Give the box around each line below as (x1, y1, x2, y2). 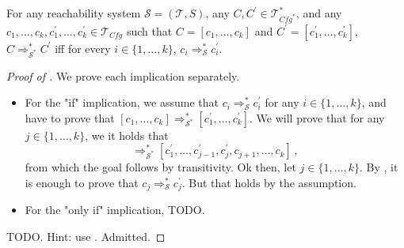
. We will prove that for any (250, 109, 385, 126)
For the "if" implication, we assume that (25, 94, 219, 111)
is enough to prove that (25, 174, 139, 190)
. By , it (359, 159, 398, 175)
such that (126, 22, 173, 39)
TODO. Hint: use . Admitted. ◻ (6, 227, 166, 244)
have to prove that (25, 109, 115, 126)
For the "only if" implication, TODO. (25, 201, 205, 218)
